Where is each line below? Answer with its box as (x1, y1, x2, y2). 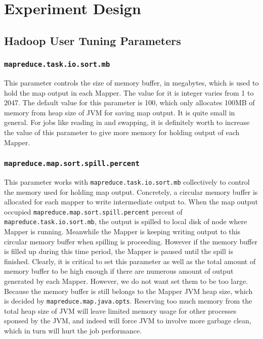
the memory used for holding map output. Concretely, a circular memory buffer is (4, 186, 258, 197)
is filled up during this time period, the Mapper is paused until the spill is (4, 246, 233, 257)
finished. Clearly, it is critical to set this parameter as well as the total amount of (4, 256, 256, 266)
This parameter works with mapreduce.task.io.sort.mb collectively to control (4, 176, 250, 187)
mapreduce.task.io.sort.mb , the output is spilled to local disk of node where (4, 216, 247, 227)
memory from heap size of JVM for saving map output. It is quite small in (4, 107, 235, 117)
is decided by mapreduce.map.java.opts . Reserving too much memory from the (4, 295, 252, 306)
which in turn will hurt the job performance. (4, 325, 142, 336)
